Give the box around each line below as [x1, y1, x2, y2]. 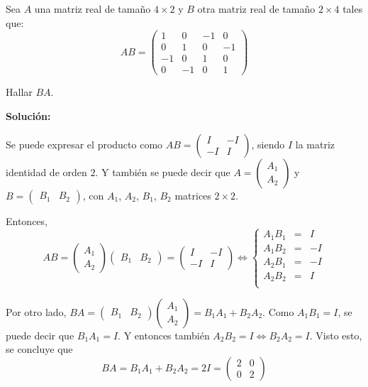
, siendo [251, 136, 285, 151]
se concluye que [6, 342, 73, 356]
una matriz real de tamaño [34, 1, 151, 16]
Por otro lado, [6, 304, 67, 319]
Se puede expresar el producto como [6, 136, 163, 151]
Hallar [6, 85, 33, 99]
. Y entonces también [118, 327, 210, 342]
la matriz [295, 136, 335, 151]
